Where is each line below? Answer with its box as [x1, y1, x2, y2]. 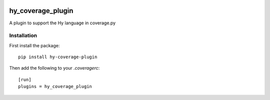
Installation [9, 32, 37, 39]
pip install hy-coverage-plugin [18, 54, 97, 60]
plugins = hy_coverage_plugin [18, 84, 92, 90]
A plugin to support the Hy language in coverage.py [9, 20, 116, 26]
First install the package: [9, 42, 60, 48]
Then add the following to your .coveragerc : [9, 65, 100, 71]
